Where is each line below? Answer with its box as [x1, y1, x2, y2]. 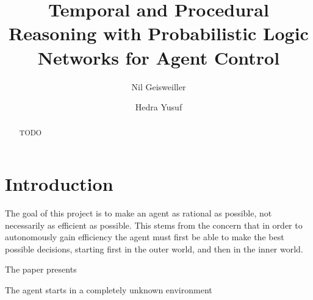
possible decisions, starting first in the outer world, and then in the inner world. [5, 242, 303, 255]
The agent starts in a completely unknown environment [5, 284, 212, 296]
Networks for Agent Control [37, 45, 280, 70]
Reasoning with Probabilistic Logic [9, 21, 309, 46]
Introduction [5, 171, 113, 196]
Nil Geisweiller [131, 80, 186, 93]
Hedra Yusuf [135, 101, 182, 113]
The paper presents [5, 263, 77, 276]
